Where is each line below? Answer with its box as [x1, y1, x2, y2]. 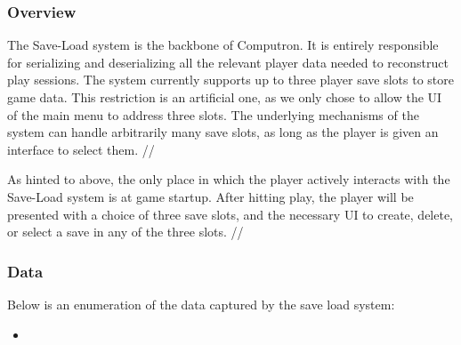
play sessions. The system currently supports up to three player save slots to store [7, 70, 454, 89]
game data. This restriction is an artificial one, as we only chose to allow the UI [7, 88, 442, 106]
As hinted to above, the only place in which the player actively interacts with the [7, 170, 450, 189]
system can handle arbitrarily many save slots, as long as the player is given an [7, 123, 439, 141]
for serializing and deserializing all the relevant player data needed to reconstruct [7, 52, 449, 71]
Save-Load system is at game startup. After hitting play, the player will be [7, 187, 414, 205]
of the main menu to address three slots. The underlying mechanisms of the [7, 105, 419, 124]
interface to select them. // [7, 140, 155, 158]
